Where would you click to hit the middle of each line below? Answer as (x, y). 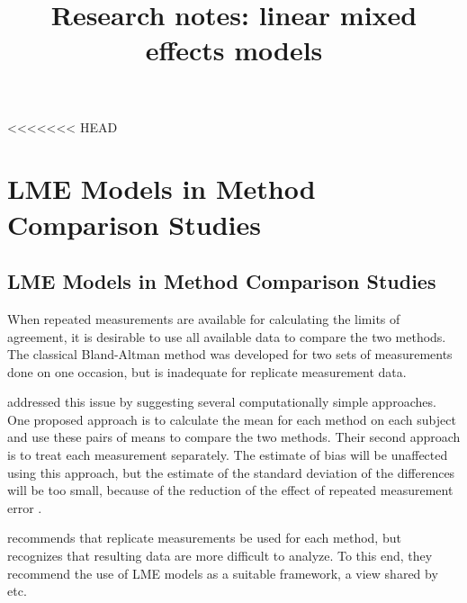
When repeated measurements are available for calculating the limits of (204, 318)
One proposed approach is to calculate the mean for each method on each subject (232, 419)
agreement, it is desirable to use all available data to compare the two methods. (227, 336)
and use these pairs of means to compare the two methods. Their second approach (234, 437)
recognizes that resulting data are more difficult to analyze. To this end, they (220, 556)
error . (25, 507)
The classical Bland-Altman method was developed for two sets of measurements (230, 354)
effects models (234, 50)
